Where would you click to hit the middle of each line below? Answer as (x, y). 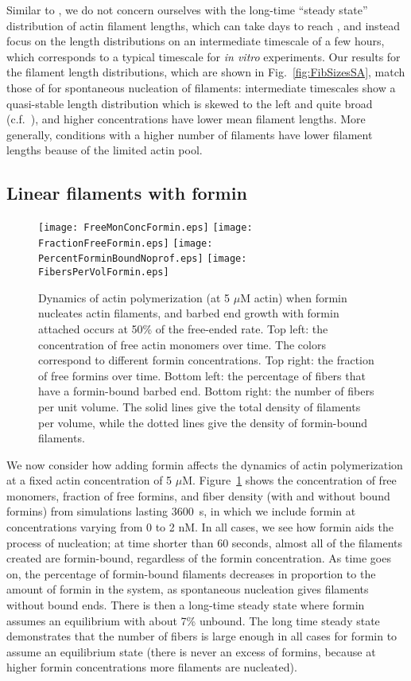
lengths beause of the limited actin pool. (105, 150)
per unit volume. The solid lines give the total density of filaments (200, 406)
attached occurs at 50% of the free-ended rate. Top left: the (183, 328)
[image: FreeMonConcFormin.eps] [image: (145, 228)
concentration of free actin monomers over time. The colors (182, 344)
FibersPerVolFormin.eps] (104, 272)
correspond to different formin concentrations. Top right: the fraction (206, 360)
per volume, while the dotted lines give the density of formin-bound (203, 422)
